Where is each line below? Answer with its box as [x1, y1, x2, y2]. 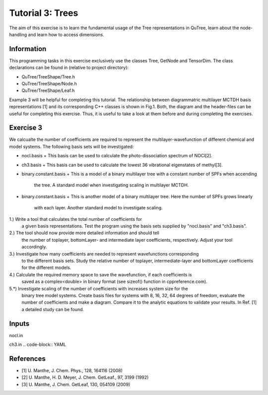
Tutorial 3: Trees [9, 7, 78, 18]
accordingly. [21, 244, 47, 250]
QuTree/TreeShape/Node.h [21, 81, 77, 87]
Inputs [9, 319, 30, 328]
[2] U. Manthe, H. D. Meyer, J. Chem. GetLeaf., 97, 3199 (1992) [21, 375, 149, 381]
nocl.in [9, 332, 23, 338]
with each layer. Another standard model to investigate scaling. [34, 205, 163, 211]
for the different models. [21, 264, 71, 270]
